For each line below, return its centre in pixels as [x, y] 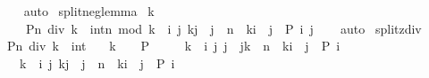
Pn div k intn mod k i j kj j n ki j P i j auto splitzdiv [223, 28]
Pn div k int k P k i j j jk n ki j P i [173, 46]
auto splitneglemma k [89, 11]
